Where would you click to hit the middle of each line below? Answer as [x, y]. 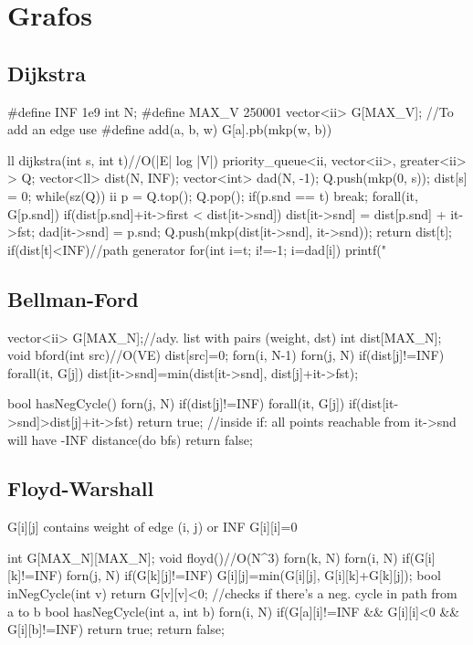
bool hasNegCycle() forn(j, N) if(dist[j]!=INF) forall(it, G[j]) [176, 403]
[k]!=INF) [35, 575]
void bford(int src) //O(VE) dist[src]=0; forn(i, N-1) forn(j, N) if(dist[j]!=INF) [226, 355]
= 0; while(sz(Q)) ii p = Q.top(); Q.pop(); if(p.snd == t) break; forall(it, [213, 195]
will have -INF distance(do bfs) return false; [130, 439]
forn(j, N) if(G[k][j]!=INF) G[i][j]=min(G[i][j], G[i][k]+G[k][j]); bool [253, 575]
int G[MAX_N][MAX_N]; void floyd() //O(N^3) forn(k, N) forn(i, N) [203, 557]
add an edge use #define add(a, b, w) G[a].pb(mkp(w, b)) [170, 129]
